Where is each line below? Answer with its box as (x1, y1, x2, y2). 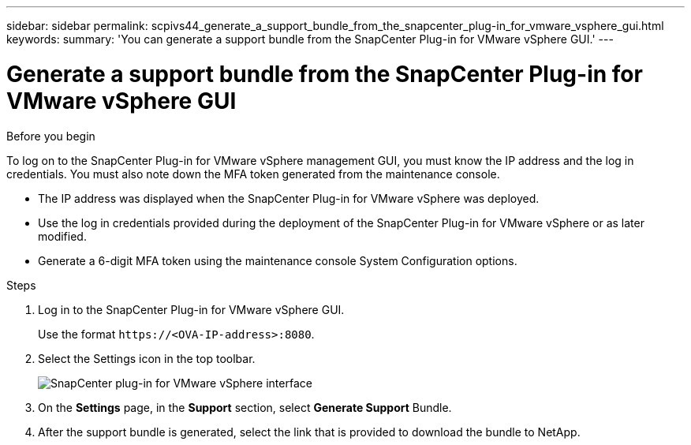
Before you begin (6, 129, 95, 143)
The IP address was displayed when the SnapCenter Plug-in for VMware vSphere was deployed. (38, 191, 540, 205)
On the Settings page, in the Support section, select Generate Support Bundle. (38, 400, 452, 414)
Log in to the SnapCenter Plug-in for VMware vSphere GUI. (38, 302, 345, 316)
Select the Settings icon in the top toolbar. (38, 351, 256, 365)
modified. (38, 229, 87, 243)
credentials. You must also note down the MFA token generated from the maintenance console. (6, 166, 500, 181)
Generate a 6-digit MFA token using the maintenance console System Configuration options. (38, 253, 517, 267)
